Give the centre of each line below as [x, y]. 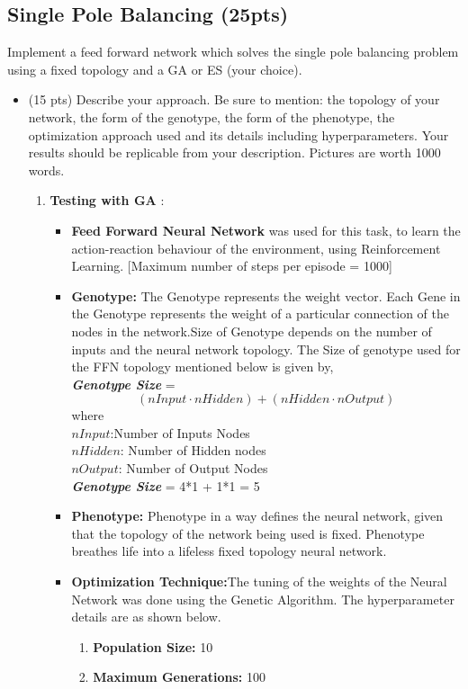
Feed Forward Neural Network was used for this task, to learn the [266, 230]
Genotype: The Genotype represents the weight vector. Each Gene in [266, 295]
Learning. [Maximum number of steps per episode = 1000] [232, 266]
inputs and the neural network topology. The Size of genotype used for [266, 349]
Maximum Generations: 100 [179, 677]
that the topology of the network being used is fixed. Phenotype [248, 533]
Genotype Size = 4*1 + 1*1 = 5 [166, 485]
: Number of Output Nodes [193, 468]
